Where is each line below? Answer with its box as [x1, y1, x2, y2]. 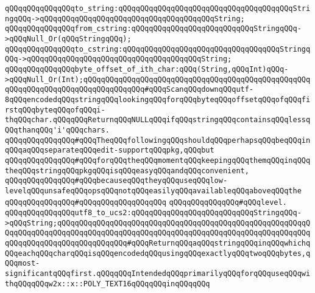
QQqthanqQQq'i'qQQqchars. [5, 125, 110, 134]
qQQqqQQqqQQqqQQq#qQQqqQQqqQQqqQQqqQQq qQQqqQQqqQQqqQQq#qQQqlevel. [5, 198, 287, 207]
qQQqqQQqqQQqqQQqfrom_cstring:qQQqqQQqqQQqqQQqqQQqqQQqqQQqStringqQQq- [5, 24, 302, 33]
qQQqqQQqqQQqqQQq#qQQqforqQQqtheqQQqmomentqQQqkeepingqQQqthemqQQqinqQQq [5, 156, 311, 165]
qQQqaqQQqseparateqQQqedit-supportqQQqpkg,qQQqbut [5, 146, 214, 155]
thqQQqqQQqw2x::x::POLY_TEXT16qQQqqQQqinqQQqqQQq [5, 279, 210, 288]
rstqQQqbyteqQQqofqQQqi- [5, 105, 105, 114]
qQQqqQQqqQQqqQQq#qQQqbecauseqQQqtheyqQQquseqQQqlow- [5, 176, 228, 185]
